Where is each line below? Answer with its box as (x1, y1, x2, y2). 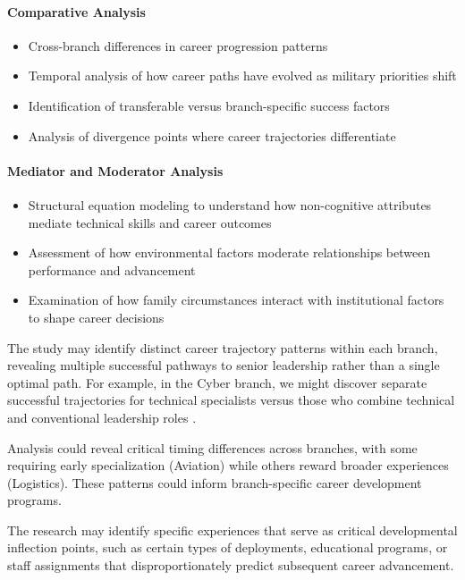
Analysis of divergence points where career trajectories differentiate (28, 126, 396, 145)
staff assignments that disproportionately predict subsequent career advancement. (7, 556, 454, 575)
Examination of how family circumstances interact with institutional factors (28, 290, 444, 309)
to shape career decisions (28, 307, 165, 326)
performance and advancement (28, 260, 196, 279)
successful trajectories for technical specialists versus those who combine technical (7, 391, 455, 409)
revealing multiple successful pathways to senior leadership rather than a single (7, 356, 440, 374)
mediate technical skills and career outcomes (28, 213, 272, 231)
